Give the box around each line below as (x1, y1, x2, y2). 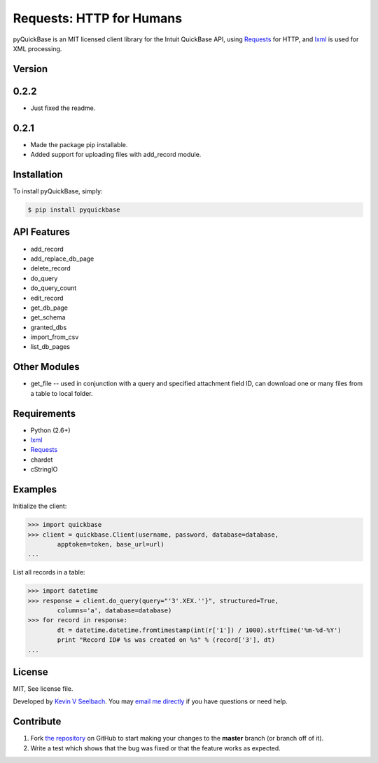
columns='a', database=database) (57, 607, 172, 614)
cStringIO (30, 465, 58, 474)
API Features (13, 226, 70, 238)
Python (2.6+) (30, 426, 71, 434)
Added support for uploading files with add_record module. (30, 151, 202, 159)
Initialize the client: (13, 502, 67, 511)
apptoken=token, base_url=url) (57, 540, 164, 548)
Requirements (13, 407, 76, 420)
